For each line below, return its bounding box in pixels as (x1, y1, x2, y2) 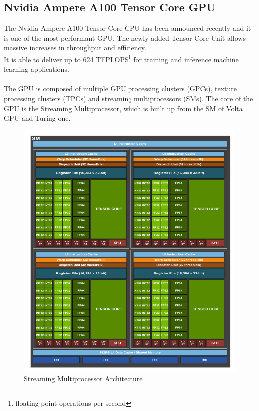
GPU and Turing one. (4, 113, 71, 123)
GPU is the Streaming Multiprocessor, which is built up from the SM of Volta (4, 103, 243, 113)
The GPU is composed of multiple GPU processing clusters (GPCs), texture (4, 83, 237, 94)
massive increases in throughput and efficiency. (4, 42, 146, 53)
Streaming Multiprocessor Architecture (24, 373, 143, 384)
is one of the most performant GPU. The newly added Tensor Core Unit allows (4, 32, 246, 43)
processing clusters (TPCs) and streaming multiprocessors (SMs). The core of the (4, 93, 253, 104)
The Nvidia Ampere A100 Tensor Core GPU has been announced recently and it (4, 23, 251, 33)
